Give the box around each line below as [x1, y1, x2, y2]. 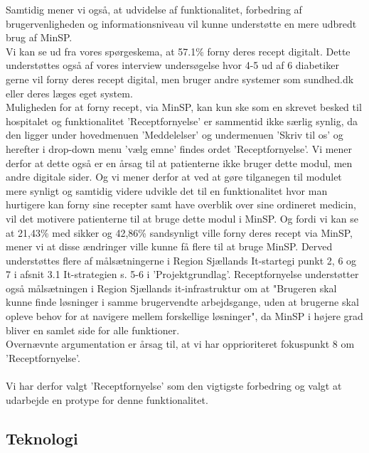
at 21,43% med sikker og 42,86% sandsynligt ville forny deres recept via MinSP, [6, 225, 353, 240]
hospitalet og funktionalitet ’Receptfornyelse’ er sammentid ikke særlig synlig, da [6, 113, 358, 128]
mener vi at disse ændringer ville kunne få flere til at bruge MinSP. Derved [6, 239, 333, 254]
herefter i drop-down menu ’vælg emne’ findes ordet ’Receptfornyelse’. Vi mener [6, 141, 353, 156]
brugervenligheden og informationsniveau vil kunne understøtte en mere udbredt [6, 16, 357, 31]
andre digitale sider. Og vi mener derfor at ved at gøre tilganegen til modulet [6, 169, 342, 184]
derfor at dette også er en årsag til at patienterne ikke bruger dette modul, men [6, 155, 353, 170]
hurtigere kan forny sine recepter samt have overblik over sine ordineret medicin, [6, 197, 356, 212]
